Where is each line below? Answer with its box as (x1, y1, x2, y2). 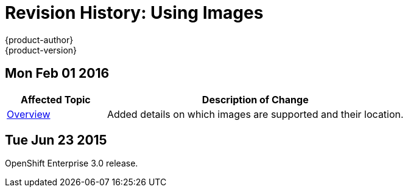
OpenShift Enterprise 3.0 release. (5, 158, 138, 169)
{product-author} (5, 34, 74, 45)
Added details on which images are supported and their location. (107, 108, 404, 120)
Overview (7, 108, 51, 120)
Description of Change (202, 93, 309, 106)
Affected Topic (21, 93, 91, 106)
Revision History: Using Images (5, 2, 264, 23)
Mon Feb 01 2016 (5, 66, 110, 81)
